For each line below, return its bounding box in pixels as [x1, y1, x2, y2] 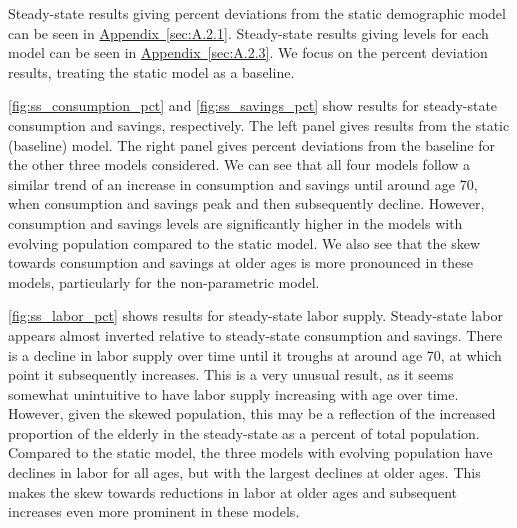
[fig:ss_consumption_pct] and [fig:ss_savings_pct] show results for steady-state [8, 95, 498, 116]
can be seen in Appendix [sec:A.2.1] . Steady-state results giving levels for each [8, 22, 489, 43]
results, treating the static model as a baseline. [8, 61, 295, 82]
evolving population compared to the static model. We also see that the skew [8, 232, 481, 253]
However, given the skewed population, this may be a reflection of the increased [8, 403, 496, 424]
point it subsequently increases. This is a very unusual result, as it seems [8, 364, 454, 385]
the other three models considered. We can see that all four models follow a [8, 154, 471, 175]
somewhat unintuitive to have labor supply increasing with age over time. [8, 383, 459, 404]
